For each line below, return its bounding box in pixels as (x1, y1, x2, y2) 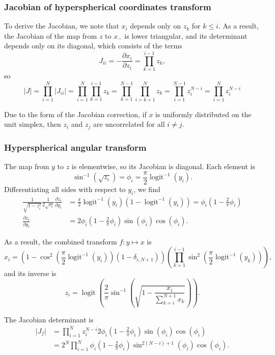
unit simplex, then (4, 119, 61, 129)
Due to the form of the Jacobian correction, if (4, 108, 147, 119)
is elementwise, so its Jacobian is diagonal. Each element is (71, 161, 255, 172)
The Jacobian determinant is (4, 314, 94, 324)
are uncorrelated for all (93, 119, 165, 129)
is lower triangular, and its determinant (124, 30, 248, 41)
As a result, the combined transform (4, 236, 117, 247)
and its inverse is (4, 268, 57, 279)
